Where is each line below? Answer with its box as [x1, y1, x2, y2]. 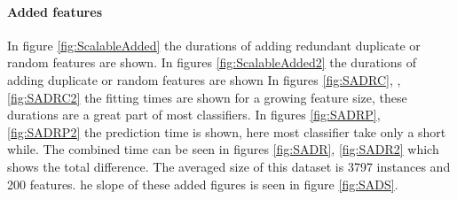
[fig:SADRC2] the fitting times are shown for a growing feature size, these [7, 88, 407, 106]
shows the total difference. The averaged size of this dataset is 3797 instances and [7, 157, 451, 175]
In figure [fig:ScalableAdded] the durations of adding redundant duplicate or [7, 35, 421, 54]
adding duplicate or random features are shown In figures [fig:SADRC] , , [7, 70, 401, 88]
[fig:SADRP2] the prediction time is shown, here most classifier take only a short [7, 122, 446, 141]
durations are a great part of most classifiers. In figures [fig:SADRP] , [7, 105, 381, 124]
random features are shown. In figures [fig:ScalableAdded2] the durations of [7, 53, 417, 72]
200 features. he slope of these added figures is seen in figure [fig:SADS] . [7, 174, 398, 193]
